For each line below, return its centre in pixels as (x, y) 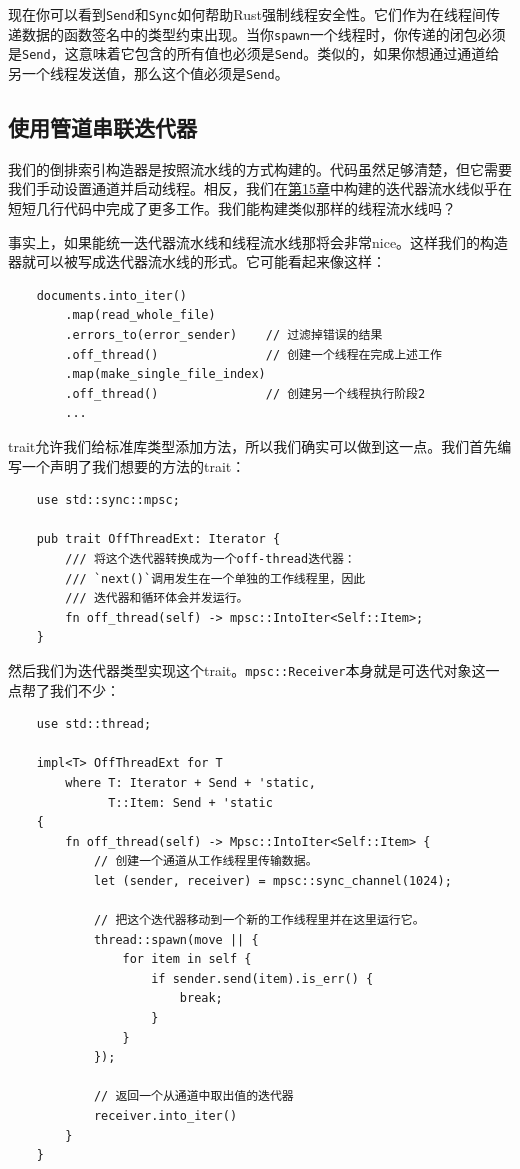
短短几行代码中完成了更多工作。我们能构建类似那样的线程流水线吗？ (232, 208)
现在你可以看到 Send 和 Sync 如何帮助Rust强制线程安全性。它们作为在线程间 (247, 14)
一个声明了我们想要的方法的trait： (133, 465)
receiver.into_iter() (165, 1116)
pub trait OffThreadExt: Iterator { (158, 539)
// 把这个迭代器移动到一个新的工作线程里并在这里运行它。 (259, 920)
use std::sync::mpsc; (108, 500)
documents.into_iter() (111, 295)
